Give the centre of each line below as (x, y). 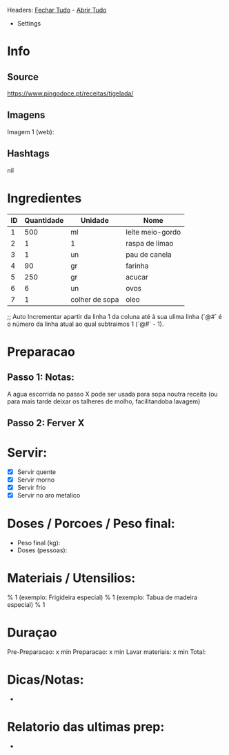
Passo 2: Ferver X (46, 422)
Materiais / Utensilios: (71, 578)
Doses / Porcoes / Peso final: (91, 524)
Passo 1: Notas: (41, 377)
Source (23, 76)
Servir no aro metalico (49, 495)
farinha (137, 266)
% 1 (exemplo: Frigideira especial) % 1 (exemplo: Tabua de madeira (102, 597)
